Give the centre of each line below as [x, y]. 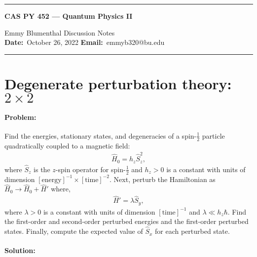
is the [42, 169]
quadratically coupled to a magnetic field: [67, 145]
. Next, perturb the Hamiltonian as [163, 179]
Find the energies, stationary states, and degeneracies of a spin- [101, 135]
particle [213, 135]
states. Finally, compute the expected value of [74, 231]
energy [52, 180]
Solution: [20, 250]
